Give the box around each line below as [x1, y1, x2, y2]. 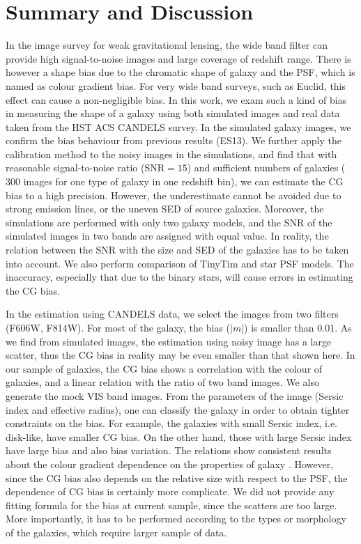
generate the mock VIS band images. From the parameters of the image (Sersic [6, 388, 344, 403]
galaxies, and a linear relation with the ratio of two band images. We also [6, 375, 319, 389]
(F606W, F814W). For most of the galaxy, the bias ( [6, 320, 231, 334]
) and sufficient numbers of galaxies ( [187, 160, 346, 175]
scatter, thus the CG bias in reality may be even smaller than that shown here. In [6, 348, 355, 362]
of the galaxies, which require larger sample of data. [6, 524, 227, 539]
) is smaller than [244, 320, 314, 334]
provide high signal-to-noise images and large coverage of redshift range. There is [6, 51, 351, 65]
